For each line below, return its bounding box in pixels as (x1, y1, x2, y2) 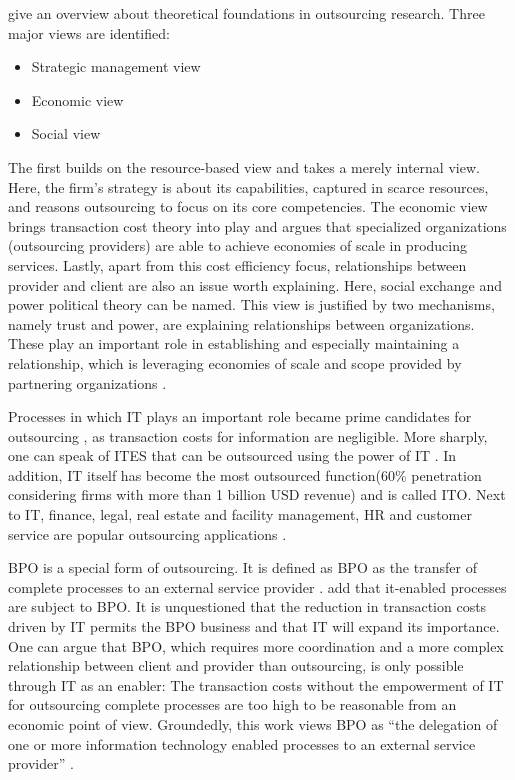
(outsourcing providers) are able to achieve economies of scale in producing (8, 235, 467, 256)
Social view (31, 123, 101, 144)
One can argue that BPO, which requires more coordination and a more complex (8, 635, 504, 656)
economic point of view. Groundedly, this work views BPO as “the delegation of (8, 714, 498, 734)
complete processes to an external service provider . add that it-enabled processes (8, 576, 507, 597)
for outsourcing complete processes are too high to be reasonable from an (8, 694, 457, 715)
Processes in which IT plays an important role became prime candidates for (8, 406, 472, 427)
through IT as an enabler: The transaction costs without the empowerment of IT (8, 674, 504, 695)
